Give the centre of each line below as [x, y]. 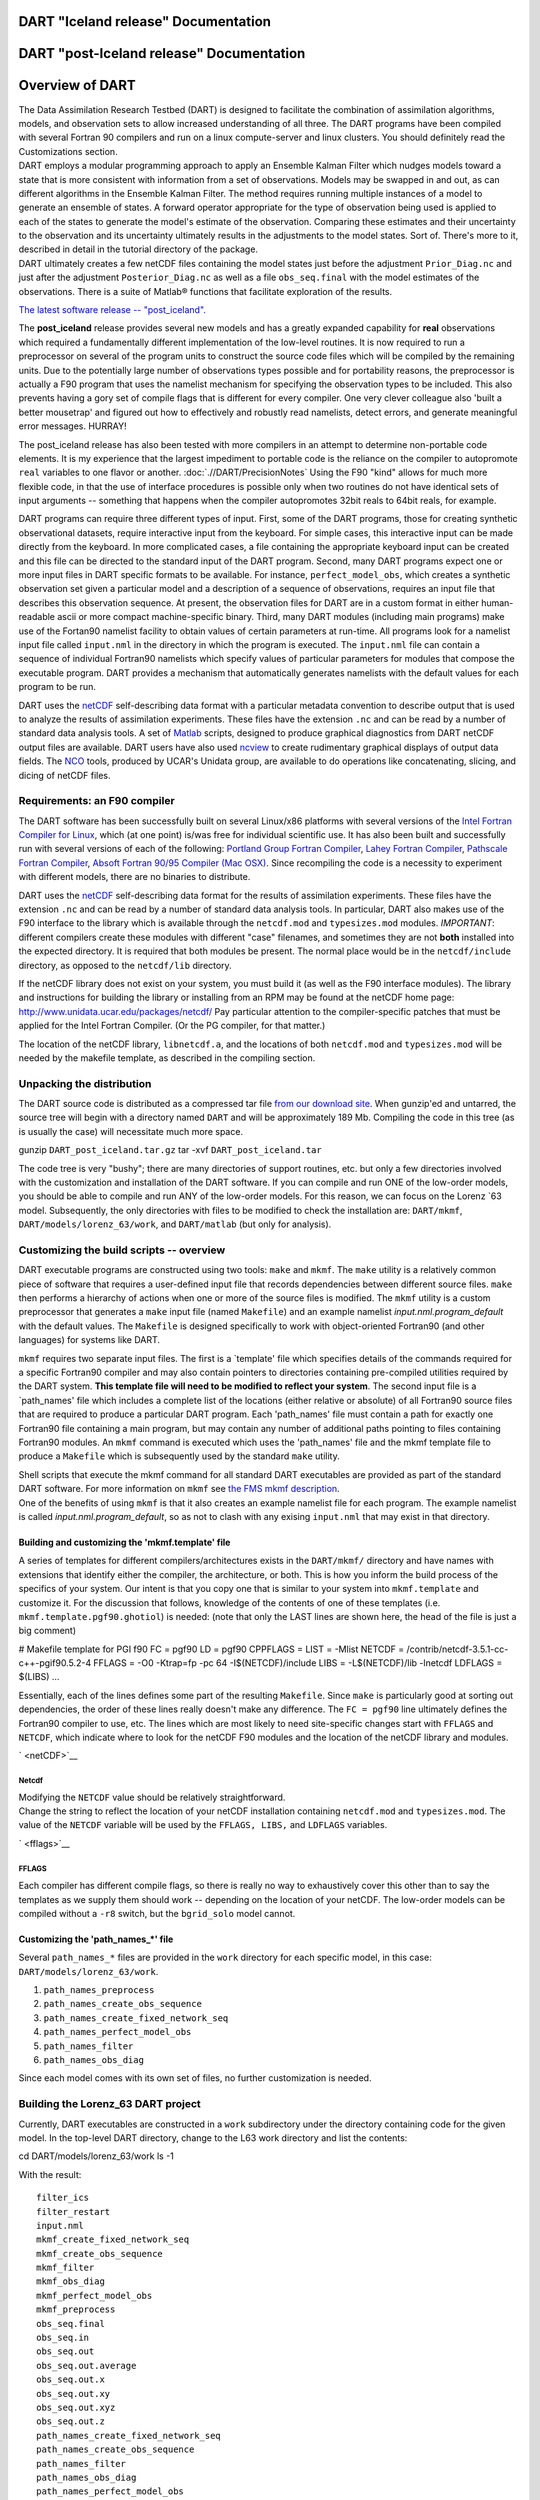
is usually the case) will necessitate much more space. [131, 1131]
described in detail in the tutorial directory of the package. [138, 249]
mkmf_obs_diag [70, 2281]
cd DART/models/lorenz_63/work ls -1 [96, 2156]
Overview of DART [77, 85]
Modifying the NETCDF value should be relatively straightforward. [152, 1797]
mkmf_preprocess [76, 2309]
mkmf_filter [65, 2268]
